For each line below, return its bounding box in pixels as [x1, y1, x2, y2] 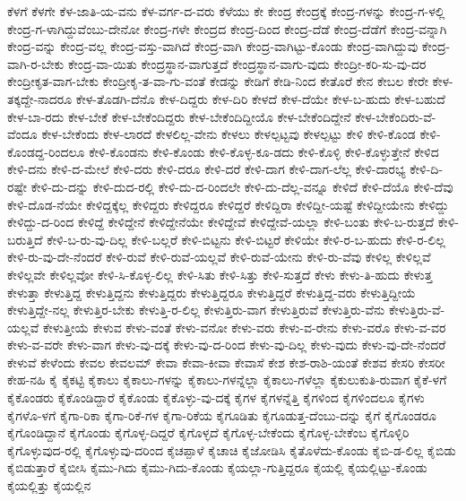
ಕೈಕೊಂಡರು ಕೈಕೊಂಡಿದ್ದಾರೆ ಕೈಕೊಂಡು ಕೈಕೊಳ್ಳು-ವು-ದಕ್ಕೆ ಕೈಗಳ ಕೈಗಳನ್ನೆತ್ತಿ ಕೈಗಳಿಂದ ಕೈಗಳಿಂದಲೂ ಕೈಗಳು [7, 388, 425, 407]
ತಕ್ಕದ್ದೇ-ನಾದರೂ [7, 89, 73, 108]
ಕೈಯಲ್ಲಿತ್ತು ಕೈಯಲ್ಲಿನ [7, 476, 91, 495]
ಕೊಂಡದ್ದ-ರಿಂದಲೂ [7, 142, 85, 160]
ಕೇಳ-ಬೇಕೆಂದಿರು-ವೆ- [355, 107, 436, 125]
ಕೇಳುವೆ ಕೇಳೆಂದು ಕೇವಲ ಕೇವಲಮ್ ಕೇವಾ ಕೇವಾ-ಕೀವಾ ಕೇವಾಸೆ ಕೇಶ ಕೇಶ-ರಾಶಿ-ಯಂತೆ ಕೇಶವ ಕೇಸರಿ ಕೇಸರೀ [7, 352, 445, 371]
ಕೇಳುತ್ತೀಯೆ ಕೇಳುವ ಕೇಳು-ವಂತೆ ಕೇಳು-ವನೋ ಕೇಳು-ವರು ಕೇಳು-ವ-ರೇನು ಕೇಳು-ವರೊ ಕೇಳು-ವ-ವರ [42, 317, 446, 336]
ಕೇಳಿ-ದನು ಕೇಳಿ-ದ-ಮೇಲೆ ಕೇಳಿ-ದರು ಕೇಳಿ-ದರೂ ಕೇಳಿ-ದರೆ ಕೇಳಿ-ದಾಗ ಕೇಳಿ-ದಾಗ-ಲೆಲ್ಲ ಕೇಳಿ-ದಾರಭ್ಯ [7, 160, 406, 178]
